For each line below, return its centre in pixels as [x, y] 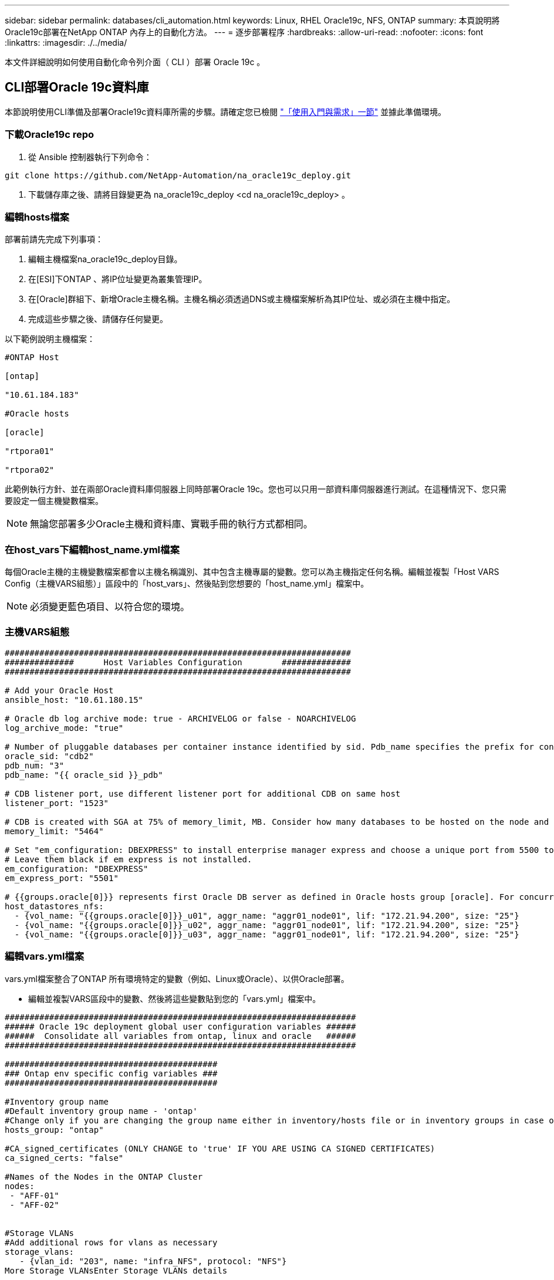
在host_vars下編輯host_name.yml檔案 [92, 549]
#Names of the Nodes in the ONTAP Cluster [104, 1176]
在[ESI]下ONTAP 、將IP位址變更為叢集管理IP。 [118, 279]
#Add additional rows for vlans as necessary [111, 1242]
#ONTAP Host [32, 358]
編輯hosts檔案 [37, 217]
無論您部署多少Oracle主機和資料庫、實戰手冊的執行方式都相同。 [171, 524]
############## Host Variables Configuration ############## [178, 662]
